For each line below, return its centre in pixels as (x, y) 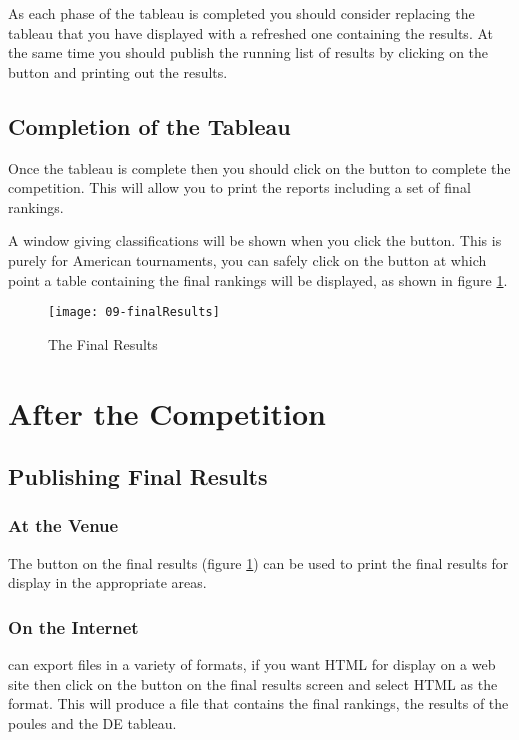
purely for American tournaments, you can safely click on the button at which (247, 259)
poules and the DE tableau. (92, 722)
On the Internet (73, 626)
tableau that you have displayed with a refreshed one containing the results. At (250, 32)
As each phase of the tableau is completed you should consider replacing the (241, 13)
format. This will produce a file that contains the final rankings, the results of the (258, 703)
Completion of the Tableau (149, 125)
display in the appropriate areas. (107, 582)
